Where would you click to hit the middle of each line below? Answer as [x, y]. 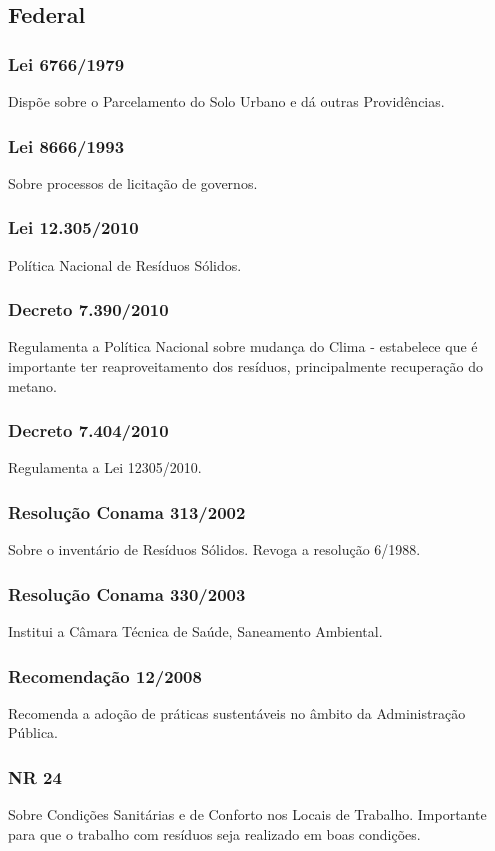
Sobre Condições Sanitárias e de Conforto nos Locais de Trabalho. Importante [247, 814]
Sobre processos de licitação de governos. [133, 182]
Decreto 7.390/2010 [88, 309]
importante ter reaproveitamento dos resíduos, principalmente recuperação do [245, 366]
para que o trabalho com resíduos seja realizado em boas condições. [214, 833]
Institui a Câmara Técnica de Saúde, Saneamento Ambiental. [195, 631]
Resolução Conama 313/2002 [127, 511]
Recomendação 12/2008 [105, 675]
